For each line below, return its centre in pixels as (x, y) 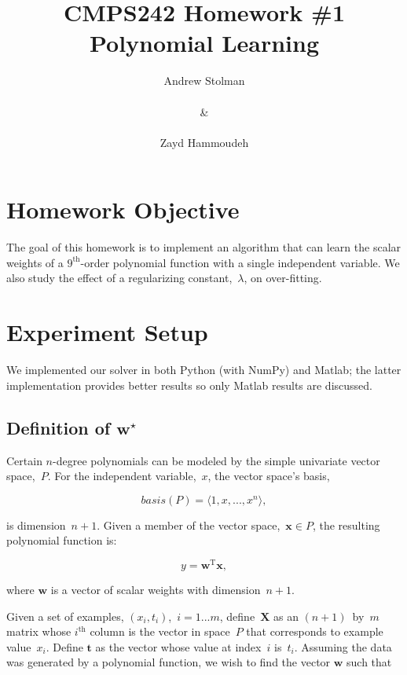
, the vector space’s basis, (269, 476)
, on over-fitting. (283, 278)
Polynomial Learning (204, 43)
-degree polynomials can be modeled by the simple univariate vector (216, 460)
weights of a (35, 262)
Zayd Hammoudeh (204, 142)
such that (369, 662)
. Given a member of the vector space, (189, 525)
